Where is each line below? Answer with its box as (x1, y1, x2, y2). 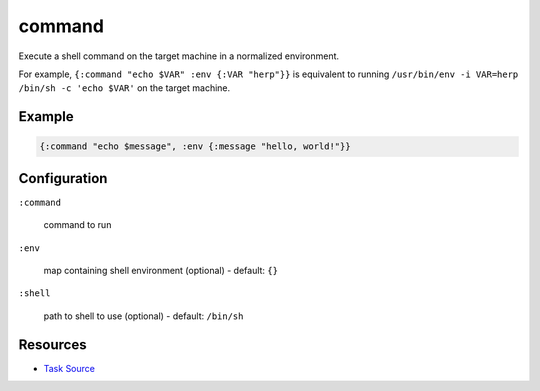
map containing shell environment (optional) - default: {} (43, 265, 279, 276)
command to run (43, 219, 112, 231)
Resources (18, 336, 87, 353)
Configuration (18, 170, 108, 187)
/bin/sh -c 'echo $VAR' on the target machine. (18, 82, 231, 94)
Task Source (43, 362, 95, 374)
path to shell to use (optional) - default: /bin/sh (43, 310, 244, 322)
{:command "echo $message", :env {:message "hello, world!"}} (39, 141, 351, 152)
